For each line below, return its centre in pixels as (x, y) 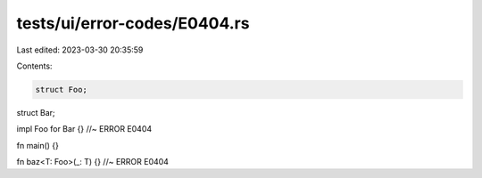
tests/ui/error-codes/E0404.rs (133, 23)
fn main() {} (38, 145)
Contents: (34, 66)
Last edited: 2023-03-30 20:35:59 (80, 50)
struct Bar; (36, 112)
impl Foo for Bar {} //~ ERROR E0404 (84, 129)
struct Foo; (62, 89)
